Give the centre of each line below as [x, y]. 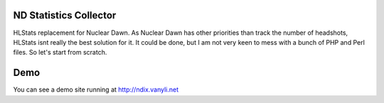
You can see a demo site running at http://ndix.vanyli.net [96, 90]
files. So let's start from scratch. [60, 53]
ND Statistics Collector [65, 15]
